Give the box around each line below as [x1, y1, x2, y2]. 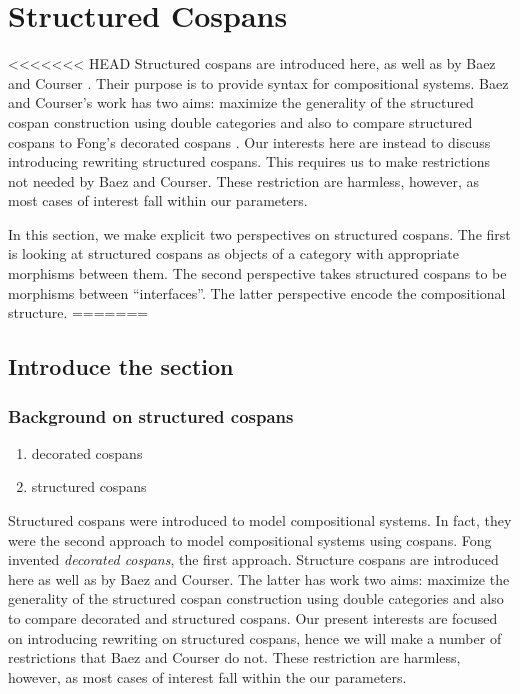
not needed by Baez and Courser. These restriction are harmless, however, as [8, 170, 480, 191]
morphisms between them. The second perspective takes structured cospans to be [8, 263, 507, 284]
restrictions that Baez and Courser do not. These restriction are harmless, [8, 647, 461, 668]
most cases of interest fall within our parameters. [8, 190, 308, 211]
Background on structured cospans [8, 403, 294, 428]
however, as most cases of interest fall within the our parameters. [8, 666, 407, 687]
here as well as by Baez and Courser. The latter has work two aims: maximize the [8, 568, 510, 589]
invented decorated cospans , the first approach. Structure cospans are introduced [8, 549, 499, 570]
